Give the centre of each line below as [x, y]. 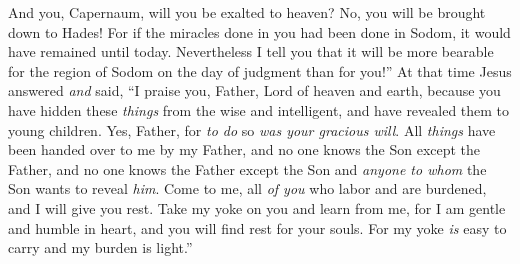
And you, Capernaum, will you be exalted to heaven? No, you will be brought [247, 12]
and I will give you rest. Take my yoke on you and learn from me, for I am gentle [257, 207]
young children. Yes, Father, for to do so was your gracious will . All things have [252, 129]
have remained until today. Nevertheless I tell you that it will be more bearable [251, 51]
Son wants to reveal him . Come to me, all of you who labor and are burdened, [247, 188]
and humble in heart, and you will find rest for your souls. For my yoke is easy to [257, 227]
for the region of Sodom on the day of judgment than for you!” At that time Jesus [260, 70]
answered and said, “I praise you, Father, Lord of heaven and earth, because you [254, 90]
